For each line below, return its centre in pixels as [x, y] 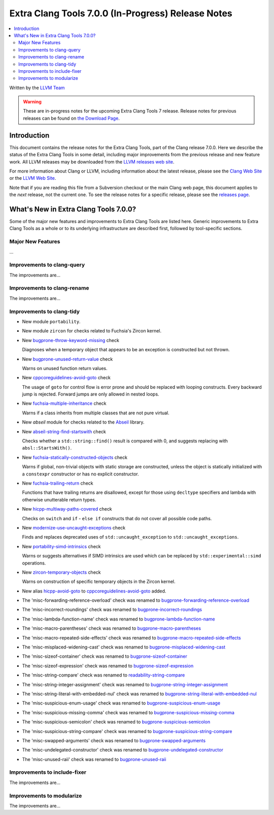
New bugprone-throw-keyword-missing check [71, 340]
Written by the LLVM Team [37, 88]
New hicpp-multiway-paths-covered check [67, 509]
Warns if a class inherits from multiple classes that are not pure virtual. [96, 413]
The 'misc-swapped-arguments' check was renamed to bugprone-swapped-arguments [114, 740]
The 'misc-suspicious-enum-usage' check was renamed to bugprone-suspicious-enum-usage [121, 703]
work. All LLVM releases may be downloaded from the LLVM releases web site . [92, 162]
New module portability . [51, 321]
